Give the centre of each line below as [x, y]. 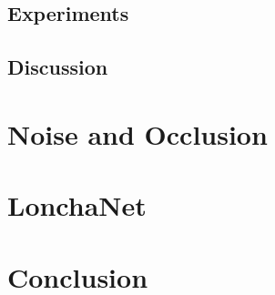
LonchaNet [77, 205]
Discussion [58, 67]
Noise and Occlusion [137, 133]
